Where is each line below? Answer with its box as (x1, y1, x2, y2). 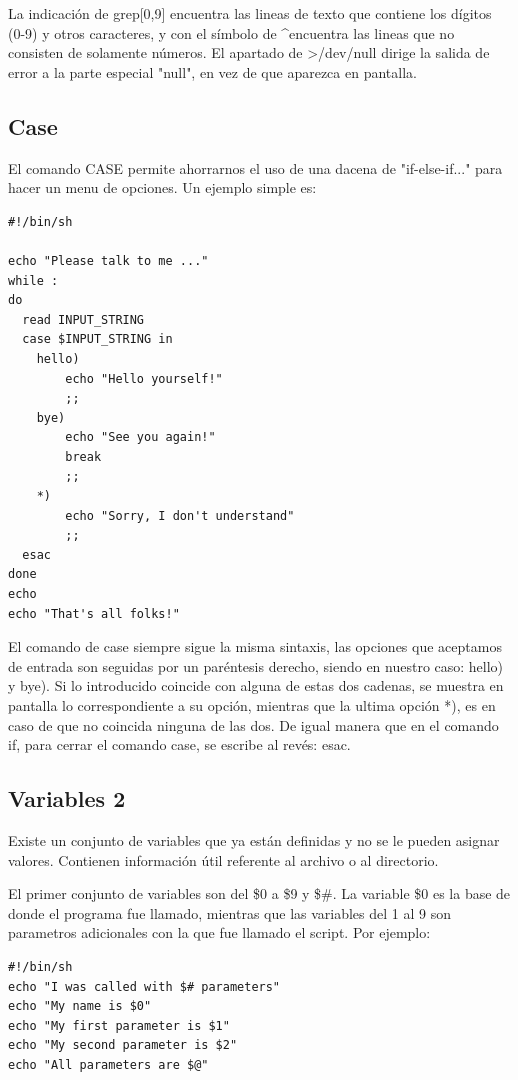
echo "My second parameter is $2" (8, 1038, 238, 1053)
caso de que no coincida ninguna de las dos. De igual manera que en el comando (8, 714, 499, 735)
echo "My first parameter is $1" (8, 1018, 230, 1033)
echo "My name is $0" (8, 999, 152, 1014)
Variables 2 (8, 783, 126, 814)
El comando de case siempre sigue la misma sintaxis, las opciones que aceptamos (8, 636, 502, 657)
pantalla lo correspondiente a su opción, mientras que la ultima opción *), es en (8, 695, 496, 716)
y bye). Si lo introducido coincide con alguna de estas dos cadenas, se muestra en (8, 675, 504, 696)
